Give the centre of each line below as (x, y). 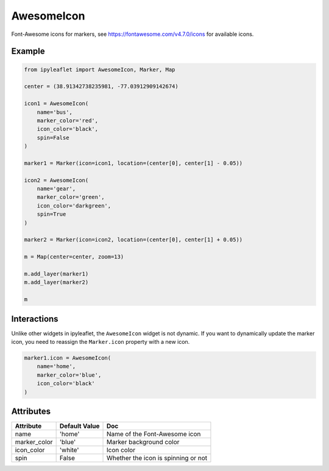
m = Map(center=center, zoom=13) (74, 257)
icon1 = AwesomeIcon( (56, 104)
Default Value (80, 426)
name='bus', (55, 112)
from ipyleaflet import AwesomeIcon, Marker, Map (100, 69)
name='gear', (56, 189)
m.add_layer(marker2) (56, 282)
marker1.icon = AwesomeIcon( (68, 358)
